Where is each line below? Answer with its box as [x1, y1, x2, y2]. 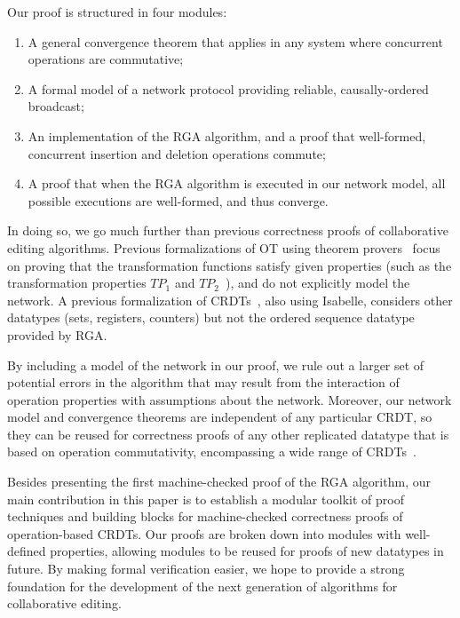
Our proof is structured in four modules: [7, 3, 227, 20]
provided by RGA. [7, 325, 107, 344]
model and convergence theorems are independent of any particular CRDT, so [7, 408, 432, 426]
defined [7, 542, 46, 560]
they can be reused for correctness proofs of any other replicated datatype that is [7, 424, 449, 443]
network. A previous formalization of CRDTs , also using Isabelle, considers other [7, 290, 453, 309]
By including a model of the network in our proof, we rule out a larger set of [7, 355, 424, 374]
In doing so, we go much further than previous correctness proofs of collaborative [7, 221, 448, 240]
